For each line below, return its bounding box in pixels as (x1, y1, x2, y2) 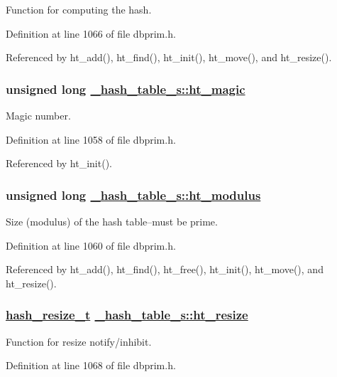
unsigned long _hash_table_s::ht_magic (6, 80, 245, 97)
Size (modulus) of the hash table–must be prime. (6, 214, 218, 228)
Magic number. (6, 108, 71, 122)
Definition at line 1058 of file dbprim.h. (6, 132, 176, 147)
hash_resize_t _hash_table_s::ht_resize (6, 306, 248, 324)
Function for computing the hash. (6, 2, 152, 16)
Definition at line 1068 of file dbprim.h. (6, 358, 176, 373)
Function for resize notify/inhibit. (6, 334, 152, 349)
